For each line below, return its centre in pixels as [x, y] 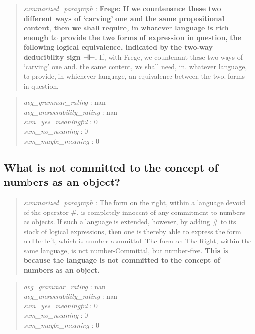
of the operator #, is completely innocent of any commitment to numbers [134, 212]
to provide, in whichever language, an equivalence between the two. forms [134, 76]
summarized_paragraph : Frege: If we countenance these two [122, 8]
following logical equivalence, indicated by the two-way [118, 47]
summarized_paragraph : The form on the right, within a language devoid [134, 202]
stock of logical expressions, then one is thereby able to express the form [132, 231]
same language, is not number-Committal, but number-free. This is [126, 250]
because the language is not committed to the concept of [122, 260]
